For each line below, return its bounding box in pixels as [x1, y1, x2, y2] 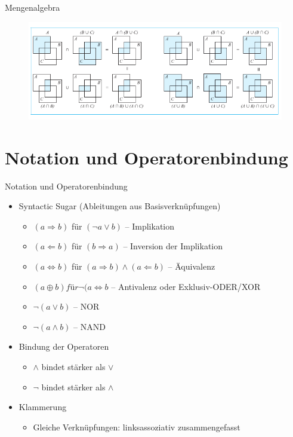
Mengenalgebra [5, 1, 60, 13]
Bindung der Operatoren [18, 340, 109, 353]
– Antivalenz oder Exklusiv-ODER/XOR [111, 280, 261, 292]
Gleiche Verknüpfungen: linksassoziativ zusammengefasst [33, 420, 240, 433]
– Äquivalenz [168, 259, 215, 272]
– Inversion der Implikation [123, 240, 223, 252]
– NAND [73, 320, 106, 332]
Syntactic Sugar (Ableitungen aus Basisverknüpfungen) [18, 200, 221, 212]
